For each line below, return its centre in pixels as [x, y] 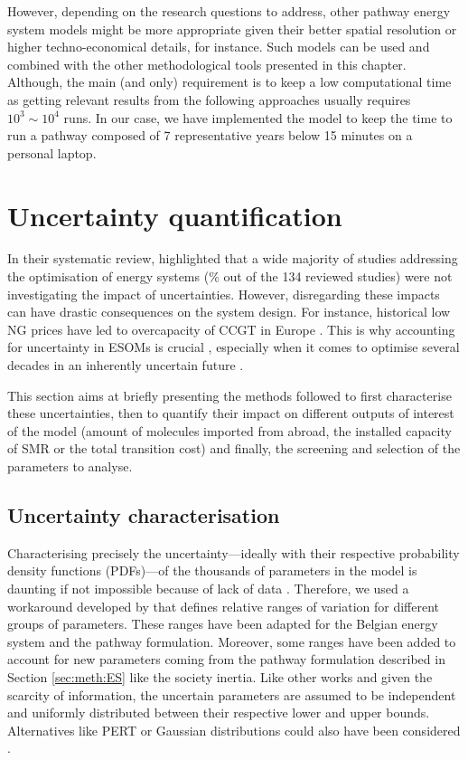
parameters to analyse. [70, 466]
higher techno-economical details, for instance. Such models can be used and [219, 47]
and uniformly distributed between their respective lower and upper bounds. [219, 712]
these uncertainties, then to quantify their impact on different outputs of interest [231, 413]
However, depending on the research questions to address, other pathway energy [229, 11]
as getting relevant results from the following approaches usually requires [209, 99]
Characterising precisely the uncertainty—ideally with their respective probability [234, 552]
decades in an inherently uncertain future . [126, 365]
